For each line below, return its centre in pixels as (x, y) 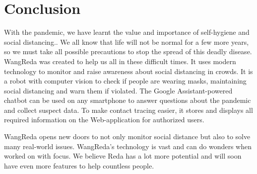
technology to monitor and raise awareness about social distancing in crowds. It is (128, 71)
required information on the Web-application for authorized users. (104, 120)
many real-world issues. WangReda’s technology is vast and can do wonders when (128, 146)
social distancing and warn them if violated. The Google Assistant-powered (118, 90)
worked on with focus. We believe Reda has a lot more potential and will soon (123, 156)
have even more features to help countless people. (79, 165)
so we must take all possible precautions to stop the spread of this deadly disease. (128, 51)
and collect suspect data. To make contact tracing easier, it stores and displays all (128, 110)
